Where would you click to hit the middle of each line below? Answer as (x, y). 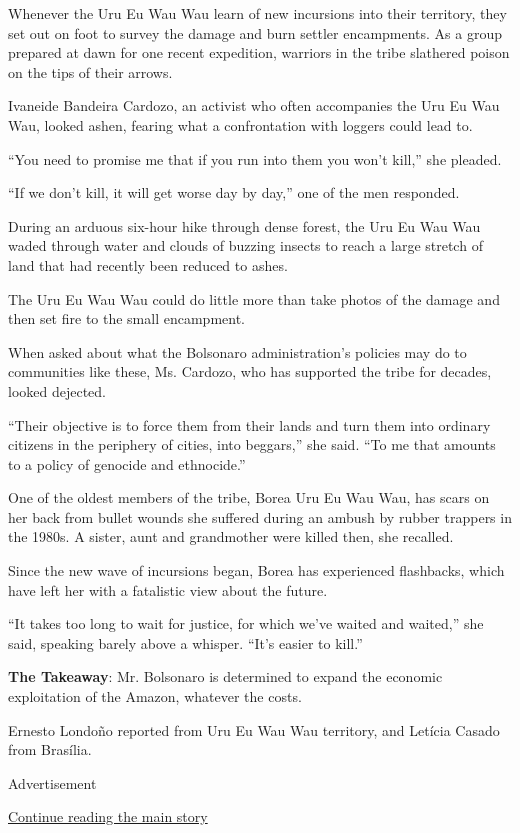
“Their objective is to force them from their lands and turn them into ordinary (249, 424)
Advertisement (52, 782)
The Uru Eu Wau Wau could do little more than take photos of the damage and (254, 298)
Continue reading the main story (108, 816)
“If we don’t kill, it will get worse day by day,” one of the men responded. (234, 192)
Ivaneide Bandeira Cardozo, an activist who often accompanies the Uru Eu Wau (254, 105)
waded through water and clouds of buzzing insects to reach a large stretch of (245, 245)
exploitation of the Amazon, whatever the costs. (155, 696)
